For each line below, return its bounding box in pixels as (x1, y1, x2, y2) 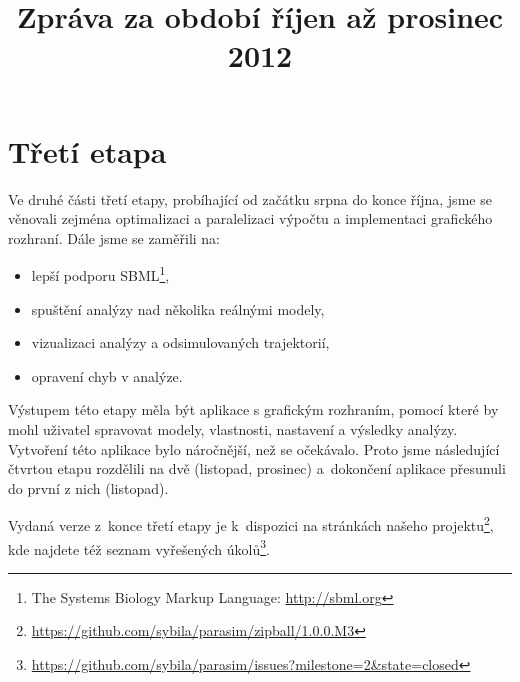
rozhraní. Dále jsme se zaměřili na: (8, 227, 221, 248)
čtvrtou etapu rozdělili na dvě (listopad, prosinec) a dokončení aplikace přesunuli (8, 458, 506, 479)
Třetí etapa (8, 130, 167, 171)
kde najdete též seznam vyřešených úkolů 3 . (8, 535, 270, 559)
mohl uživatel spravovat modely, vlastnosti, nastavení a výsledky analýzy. (8, 418, 458, 439)
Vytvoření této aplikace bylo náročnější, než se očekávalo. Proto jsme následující (8, 438, 500, 459)
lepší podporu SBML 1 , (31, 262, 170, 285)
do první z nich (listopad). (8, 477, 169, 498)
